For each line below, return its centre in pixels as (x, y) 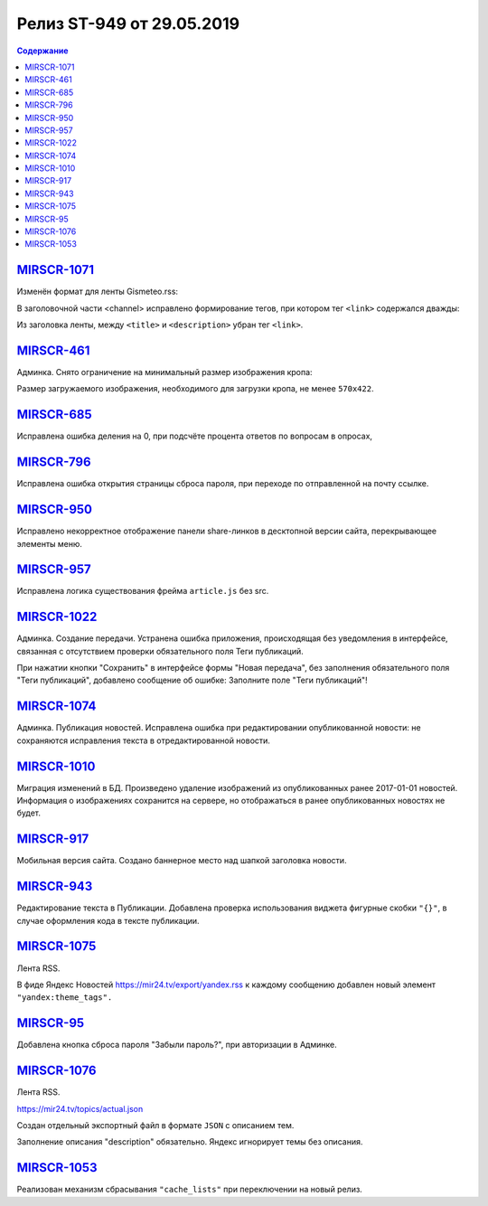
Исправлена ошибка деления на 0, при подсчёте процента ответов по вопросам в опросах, (195, 436)
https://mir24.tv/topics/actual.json (80, 1108)
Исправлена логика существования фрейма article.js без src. (143, 591)
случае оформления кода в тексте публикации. (108, 920)
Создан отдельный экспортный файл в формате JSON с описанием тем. (155, 1125)
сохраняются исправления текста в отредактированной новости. (144, 740)
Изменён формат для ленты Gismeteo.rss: (98, 292)
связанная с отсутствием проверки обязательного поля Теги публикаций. (160, 651)
